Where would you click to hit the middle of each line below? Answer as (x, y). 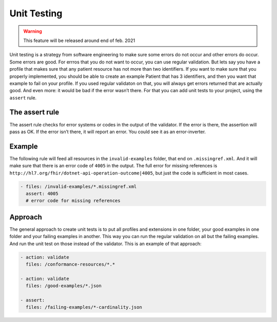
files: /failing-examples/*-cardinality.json (84, 307)
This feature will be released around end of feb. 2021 (79, 40)
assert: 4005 (42, 194)
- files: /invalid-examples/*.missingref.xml (78, 186)
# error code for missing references (73, 201)
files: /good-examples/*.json (64, 286)
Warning (33, 31)
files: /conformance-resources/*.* (71, 264)
